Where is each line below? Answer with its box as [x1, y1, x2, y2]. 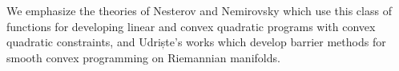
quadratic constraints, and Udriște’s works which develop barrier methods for [6, 34, 386, 50]
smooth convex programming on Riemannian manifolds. [6, 49, 280, 65]
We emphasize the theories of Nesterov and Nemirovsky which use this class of [6, 2, 392, 18]
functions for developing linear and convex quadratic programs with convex [6, 18, 376, 34]
